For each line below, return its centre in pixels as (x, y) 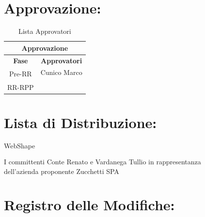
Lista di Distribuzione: (80, 122)
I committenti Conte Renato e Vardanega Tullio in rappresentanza (102, 162)
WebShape (20, 145)
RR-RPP (21, 87)
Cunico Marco (61, 72)
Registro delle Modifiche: (89, 204)
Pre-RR (21, 74)
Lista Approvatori (45, 31)
